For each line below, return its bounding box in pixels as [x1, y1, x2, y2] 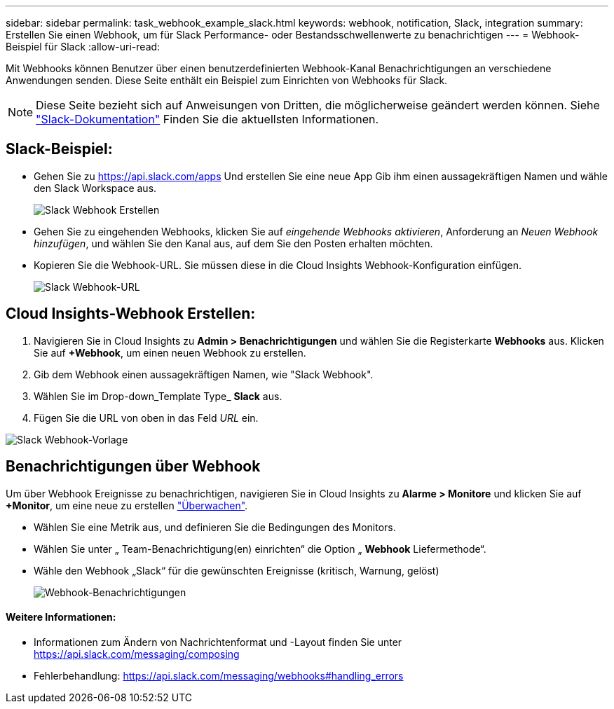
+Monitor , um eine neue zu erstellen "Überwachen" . [6, 499, 248, 511]
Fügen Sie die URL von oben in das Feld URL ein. [34, 411, 259, 424]
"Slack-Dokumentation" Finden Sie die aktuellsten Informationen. [36, 112, 379, 126]
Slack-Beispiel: [6, 140, 113, 158]
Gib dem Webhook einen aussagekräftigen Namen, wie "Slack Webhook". [34, 368, 374, 380]
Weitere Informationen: [6, 611, 116, 624]
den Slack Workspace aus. [34, 181, 157, 194]
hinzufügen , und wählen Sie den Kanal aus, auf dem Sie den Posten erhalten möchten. [34, 237, 433, 249]
